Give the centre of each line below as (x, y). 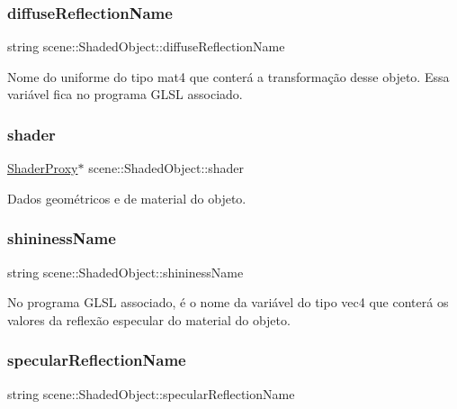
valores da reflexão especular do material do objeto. (149, 319)
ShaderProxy (43, 168)
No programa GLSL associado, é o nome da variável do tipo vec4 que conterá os (228, 302)
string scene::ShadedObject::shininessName (125, 272)
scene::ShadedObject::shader (166, 168)
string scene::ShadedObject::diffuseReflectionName (146, 46)
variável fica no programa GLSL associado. (125, 94)
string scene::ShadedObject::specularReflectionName (151, 393)
